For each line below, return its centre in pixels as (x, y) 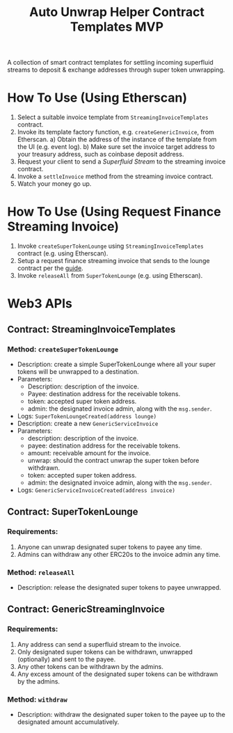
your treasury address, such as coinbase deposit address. (101, 155)
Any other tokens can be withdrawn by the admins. (90, 666)
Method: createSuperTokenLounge (63, 349)
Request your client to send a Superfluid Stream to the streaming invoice (121, 161)
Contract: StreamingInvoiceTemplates (91, 329)
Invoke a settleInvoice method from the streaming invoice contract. (115, 176)
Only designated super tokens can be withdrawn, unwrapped (105, 652)
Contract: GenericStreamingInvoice (86, 609)
